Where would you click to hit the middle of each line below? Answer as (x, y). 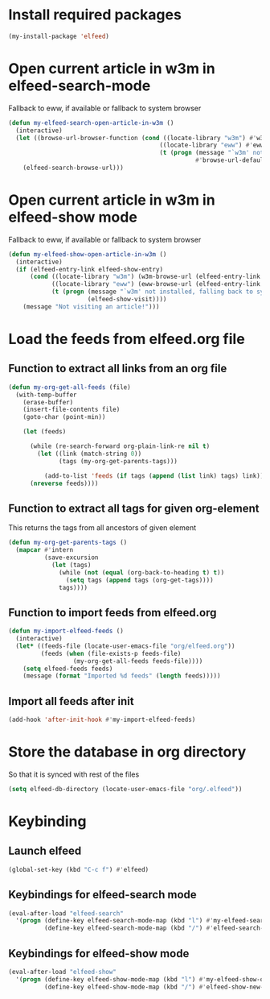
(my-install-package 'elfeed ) (59, 36)
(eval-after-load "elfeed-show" (62, 972)
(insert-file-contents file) (72, 410)
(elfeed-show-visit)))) (127, 300)
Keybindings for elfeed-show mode (99, 953)
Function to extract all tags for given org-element (134, 508)
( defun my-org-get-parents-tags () (68, 543)
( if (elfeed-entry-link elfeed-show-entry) (89, 269)
